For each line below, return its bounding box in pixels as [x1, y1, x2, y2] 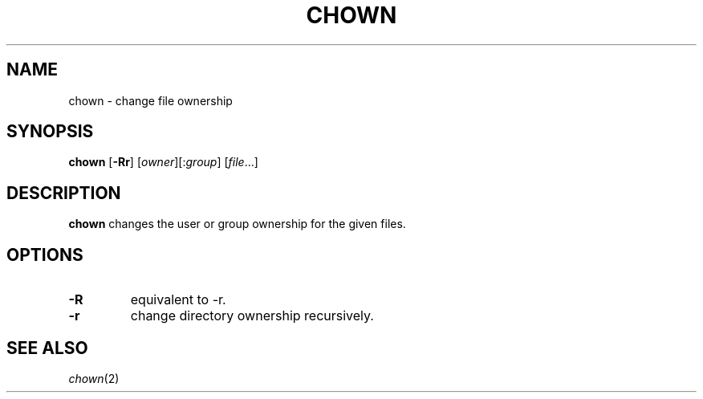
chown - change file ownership [68, 93, 233, 108]
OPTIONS [6, 244, 83, 265]
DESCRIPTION [6, 182, 121, 203]
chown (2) [68, 371, 120, 385]
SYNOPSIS [6, 121, 94, 142]
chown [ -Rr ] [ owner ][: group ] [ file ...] [68, 155, 258, 169]
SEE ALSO [6, 337, 88, 358]
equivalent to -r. [130, 291, 226, 308]
